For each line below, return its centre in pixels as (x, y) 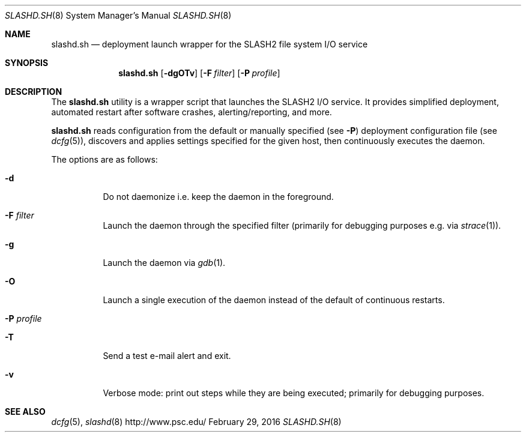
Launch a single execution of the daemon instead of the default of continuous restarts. (274, 300)
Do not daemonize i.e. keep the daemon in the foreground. (218, 197)
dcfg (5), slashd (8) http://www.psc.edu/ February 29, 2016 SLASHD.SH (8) (196, 422)
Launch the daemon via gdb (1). (164, 263)
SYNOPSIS (27, 63)
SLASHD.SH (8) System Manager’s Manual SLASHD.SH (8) (118, 15)
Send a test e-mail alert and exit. (167, 356)
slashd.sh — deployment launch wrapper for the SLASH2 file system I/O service (210, 44)
